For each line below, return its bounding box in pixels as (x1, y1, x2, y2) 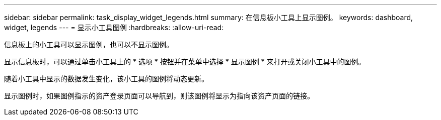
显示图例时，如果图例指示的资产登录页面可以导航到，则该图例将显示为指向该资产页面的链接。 (4, 91, 314, 100)
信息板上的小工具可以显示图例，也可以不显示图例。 (4, 40, 173, 49)
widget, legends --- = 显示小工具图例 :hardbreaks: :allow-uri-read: (4, 23, 224, 32)
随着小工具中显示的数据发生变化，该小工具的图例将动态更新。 (4, 74, 208, 83)
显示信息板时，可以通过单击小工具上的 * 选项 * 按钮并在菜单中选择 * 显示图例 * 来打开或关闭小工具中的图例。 (4, 57, 365, 66)
